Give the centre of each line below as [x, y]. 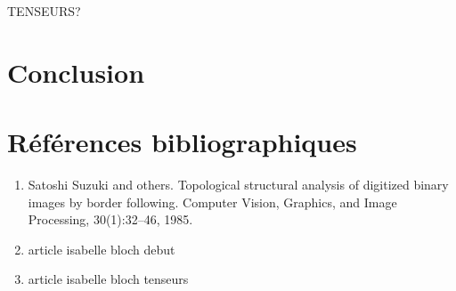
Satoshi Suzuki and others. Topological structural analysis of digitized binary [238, 185]
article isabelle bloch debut [102, 249]
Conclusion [76, 72]
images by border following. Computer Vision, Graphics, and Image [212, 202]
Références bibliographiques [182, 142]
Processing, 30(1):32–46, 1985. [110, 219]
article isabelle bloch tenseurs [108, 279]
